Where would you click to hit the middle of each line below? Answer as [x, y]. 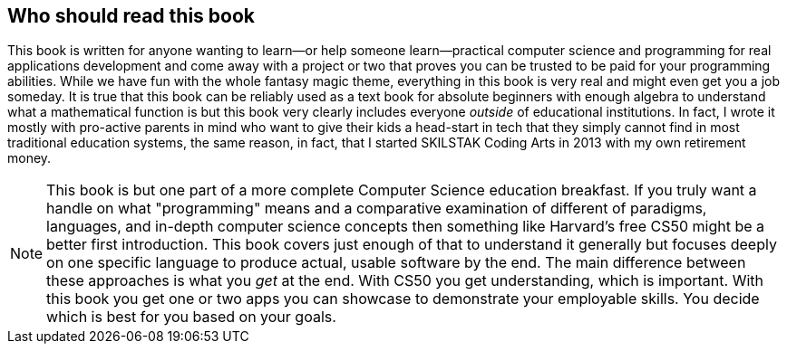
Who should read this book [131, 16]
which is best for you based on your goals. [191, 317]
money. [29, 158]
